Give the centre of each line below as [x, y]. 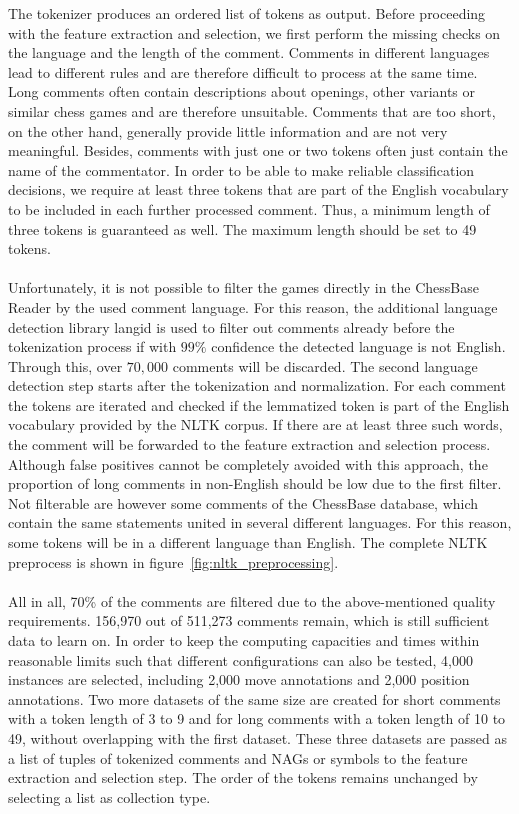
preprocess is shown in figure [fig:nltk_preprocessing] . [173, 561]
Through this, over [65, 365]
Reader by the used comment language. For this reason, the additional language [253, 306]
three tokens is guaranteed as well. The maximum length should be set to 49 [242, 228]
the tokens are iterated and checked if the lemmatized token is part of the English [259, 404]
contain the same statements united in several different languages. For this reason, [260, 522]
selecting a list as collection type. [109, 796]
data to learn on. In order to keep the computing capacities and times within [244, 640]
